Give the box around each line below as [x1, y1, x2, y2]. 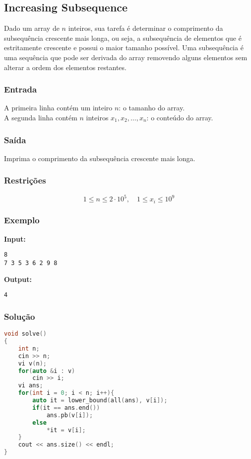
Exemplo [4, 214, 40, 226]
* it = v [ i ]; [46, 426, 86, 434]
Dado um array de [4, 23, 60, 33]
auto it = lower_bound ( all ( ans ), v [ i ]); [32, 397, 168, 404]
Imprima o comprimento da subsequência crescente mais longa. [4, 153, 195, 163]
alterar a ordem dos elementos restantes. [4, 62, 126, 72]
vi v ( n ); [18, 360, 47, 367]
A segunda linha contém [4, 112, 77, 122]
